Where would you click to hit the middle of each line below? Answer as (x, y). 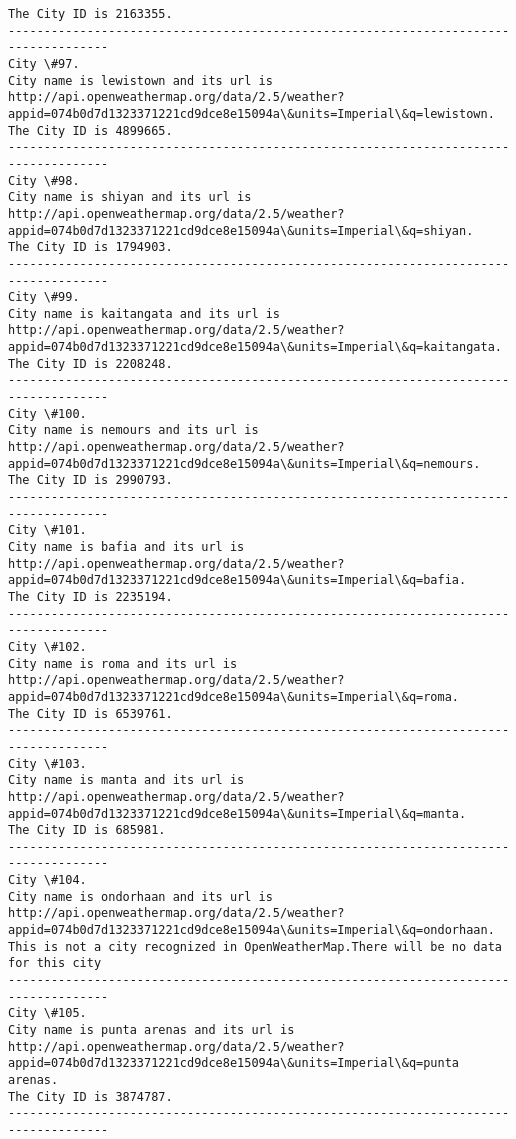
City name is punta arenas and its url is (151, 1030)
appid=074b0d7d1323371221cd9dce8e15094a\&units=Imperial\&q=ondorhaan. (251, 930)
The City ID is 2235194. (90, 596)
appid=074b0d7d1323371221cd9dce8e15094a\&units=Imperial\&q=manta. (237, 813)
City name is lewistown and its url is (140, 80)
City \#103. (47, 763)
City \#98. (44, 180)
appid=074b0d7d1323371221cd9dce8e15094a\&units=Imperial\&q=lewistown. (251, 113)
